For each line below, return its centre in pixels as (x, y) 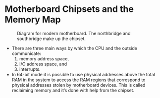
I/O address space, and (43, 64)
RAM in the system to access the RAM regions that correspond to (79, 80)
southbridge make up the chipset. (52, 39)
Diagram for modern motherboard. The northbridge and (74, 33)
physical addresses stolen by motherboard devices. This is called (79, 85)
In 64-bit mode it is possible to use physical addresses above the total (83, 74)
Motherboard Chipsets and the (69, 9)
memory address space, (44, 58)
